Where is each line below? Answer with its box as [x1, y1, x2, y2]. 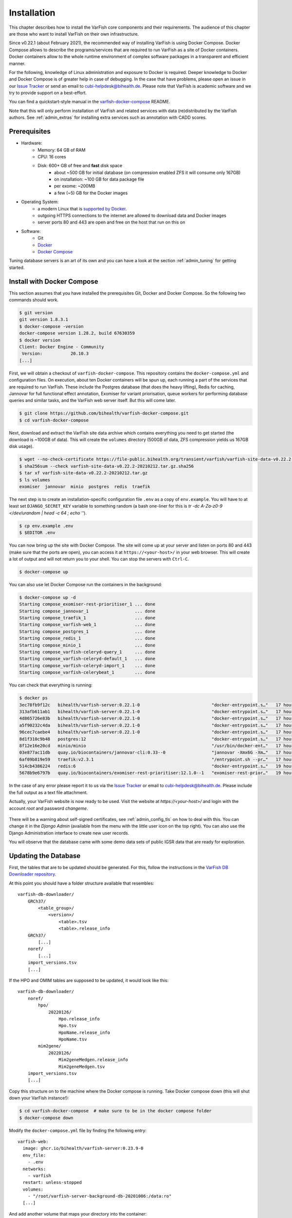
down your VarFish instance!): [9, 1095, 69, 1101]
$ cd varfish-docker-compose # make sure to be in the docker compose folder [19, 1108, 212, 1114]
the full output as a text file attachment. [9, 789, 88, 795]
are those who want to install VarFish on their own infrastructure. [9, 31, 139, 37]
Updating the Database [9, 852, 81, 860]
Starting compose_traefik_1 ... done [19, 615, 156, 621]
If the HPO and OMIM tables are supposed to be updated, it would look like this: [9, 977, 169, 983]
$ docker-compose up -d [19, 594, 76, 600]
